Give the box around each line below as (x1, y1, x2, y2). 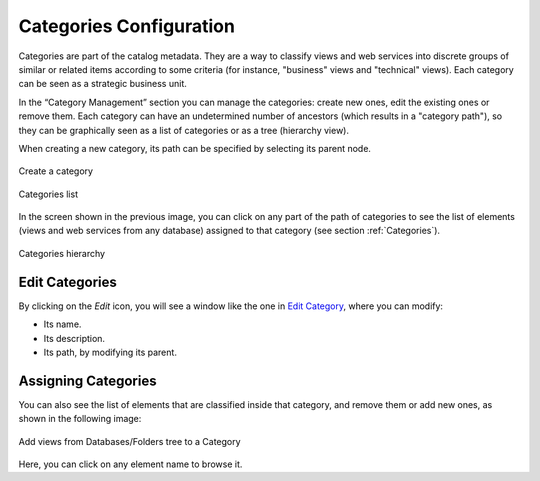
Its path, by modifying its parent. (43, 346, 177, 358)
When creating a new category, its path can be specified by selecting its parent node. (18, 142, 372, 154)
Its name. (43, 318, 82, 330)
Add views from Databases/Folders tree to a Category (18, 435, 241, 447)
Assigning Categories (18, 372, 157, 389)
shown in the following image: (18, 413, 142, 425)
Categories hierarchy (18, 247, 105, 259)
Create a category (18, 165, 94, 177)
